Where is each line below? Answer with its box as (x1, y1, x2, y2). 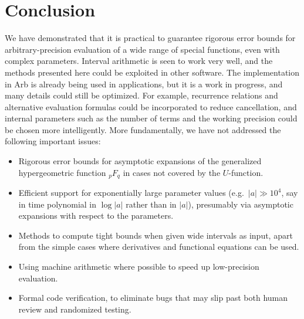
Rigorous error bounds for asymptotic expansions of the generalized (18, 155, 262, 167)
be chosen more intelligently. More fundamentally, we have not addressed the (5, 123, 281, 135)
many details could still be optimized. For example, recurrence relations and (5, 89, 278, 101)
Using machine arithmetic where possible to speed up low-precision (18, 260, 259, 273)
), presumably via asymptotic (188, 198, 293, 210)
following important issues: (5, 135, 101, 147)
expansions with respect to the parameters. (18, 209, 174, 222)
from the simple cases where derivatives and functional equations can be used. (18, 240, 299, 253)
